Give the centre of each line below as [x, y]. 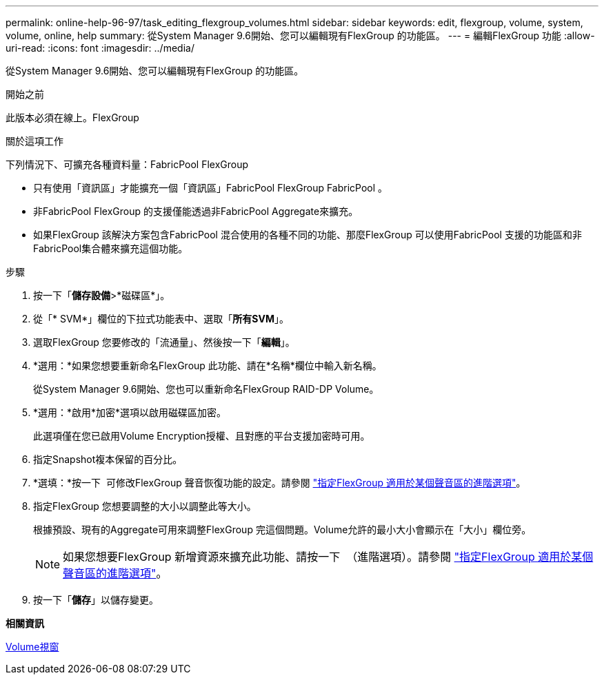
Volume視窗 [32, 647]
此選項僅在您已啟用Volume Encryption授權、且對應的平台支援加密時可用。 [202, 436]
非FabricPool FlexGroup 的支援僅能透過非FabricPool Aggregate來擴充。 [196, 211]
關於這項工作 [34, 141]
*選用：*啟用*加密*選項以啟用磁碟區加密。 [130, 412]
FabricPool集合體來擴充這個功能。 [111, 248]
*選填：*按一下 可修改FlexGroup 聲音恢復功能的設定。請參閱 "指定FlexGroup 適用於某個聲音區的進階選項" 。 [280, 483]
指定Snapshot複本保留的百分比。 [108, 459]
